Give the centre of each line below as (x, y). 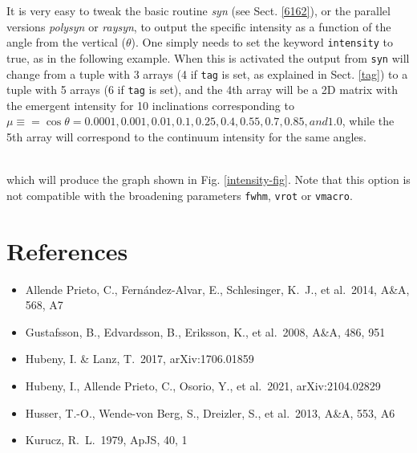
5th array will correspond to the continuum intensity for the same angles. (186, 137)
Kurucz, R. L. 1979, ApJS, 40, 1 (106, 440)
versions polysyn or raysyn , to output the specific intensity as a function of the (199, 26)
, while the (368, 121)
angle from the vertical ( (67, 42)
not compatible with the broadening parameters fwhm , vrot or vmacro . (180, 195)
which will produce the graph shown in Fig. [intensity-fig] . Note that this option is (208, 180)
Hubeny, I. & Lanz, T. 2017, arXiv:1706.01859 (140, 359)
